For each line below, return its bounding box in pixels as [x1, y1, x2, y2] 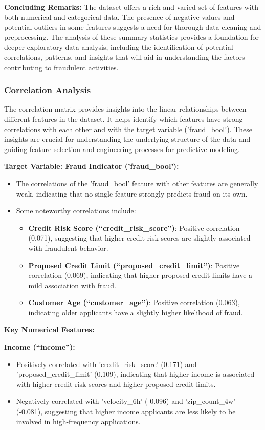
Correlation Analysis [4, 83, 91, 96]
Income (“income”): [4, 341, 75, 352]
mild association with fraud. [28, 279, 116, 290]
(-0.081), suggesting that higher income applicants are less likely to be [16, 406, 236, 417]
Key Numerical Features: [4, 324, 95, 335]
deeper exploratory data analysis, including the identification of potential [4, 41, 233, 52]
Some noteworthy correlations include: [16, 205, 136, 216]
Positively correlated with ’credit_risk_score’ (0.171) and [16, 358, 197, 369]
